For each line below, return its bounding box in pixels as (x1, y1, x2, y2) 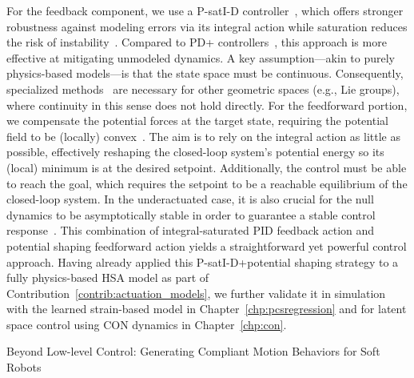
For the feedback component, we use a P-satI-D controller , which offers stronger (6, 2, 404, 18)
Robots (6, 359, 42, 376)
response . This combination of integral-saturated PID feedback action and (6, 222, 375, 239)
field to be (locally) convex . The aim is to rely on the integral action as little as (6, 127, 401, 144)
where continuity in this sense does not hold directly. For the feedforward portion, (6, 96, 408, 113)
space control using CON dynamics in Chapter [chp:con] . (6, 316, 287, 332)
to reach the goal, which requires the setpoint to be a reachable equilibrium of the (6, 175, 408, 191)
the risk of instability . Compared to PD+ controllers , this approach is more (6, 34, 387, 50)
